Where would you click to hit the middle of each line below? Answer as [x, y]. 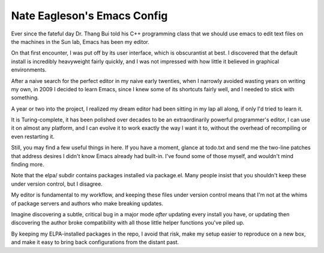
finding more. [28, 165]
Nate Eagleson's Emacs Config [89, 16]
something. [25, 98]
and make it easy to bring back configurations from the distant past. [95, 242]
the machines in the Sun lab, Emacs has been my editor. [80, 41]
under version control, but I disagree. [57, 184]
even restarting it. [33, 136]
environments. [29, 70]
